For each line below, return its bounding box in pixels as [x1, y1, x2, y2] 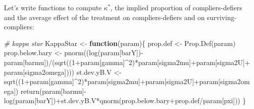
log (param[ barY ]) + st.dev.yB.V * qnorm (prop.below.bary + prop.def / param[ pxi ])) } [4, 95, 246, 106]
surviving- [207, 12, 237, 22]
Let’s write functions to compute [4, 2, 102, 12]
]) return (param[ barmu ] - [14, 86, 86, 96]
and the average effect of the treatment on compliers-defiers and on [4, 12, 205, 22]
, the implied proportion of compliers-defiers [110, 2, 242, 12]
